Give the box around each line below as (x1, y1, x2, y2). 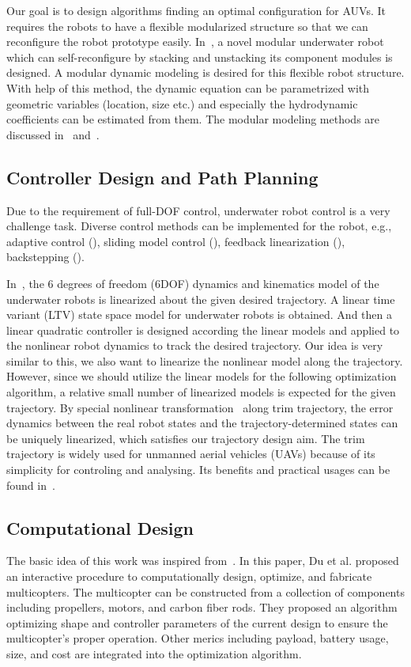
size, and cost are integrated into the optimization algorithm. (6, 646, 302, 661)
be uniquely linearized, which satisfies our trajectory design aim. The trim (6, 430, 365, 446)
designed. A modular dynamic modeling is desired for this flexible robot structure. (6, 64, 405, 81)
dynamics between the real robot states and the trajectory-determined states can (6, 415, 398, 431)
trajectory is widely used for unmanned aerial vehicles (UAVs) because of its (6, 445, 375, 462)
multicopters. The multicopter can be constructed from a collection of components (6, 583, 405, 600)
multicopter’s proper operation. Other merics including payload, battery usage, (6, 630, 389, 646)
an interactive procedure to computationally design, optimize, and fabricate (6, 568, 372, 585)
